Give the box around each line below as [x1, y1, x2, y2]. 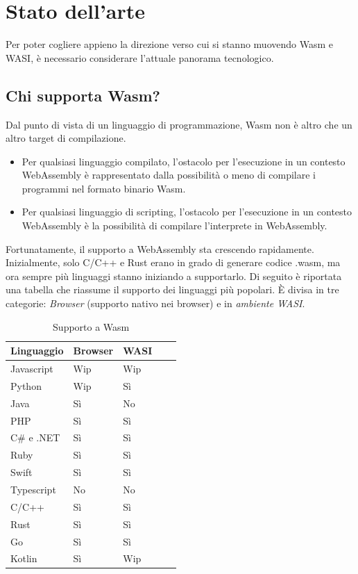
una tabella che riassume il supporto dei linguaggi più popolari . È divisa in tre [6, 282, 339, 297]
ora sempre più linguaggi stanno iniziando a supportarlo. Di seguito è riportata [6, 268, 342, 283]
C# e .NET [10, 430, 60, 445]
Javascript [10, 361, 53, 376]
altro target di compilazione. [6, 131, 126, 145]
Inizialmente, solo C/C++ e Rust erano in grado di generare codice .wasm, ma [6, 255, 341, 270]
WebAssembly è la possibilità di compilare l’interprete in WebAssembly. [22, 218, 327, 233]
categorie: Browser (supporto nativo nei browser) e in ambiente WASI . [6, 296, 305, 311]
